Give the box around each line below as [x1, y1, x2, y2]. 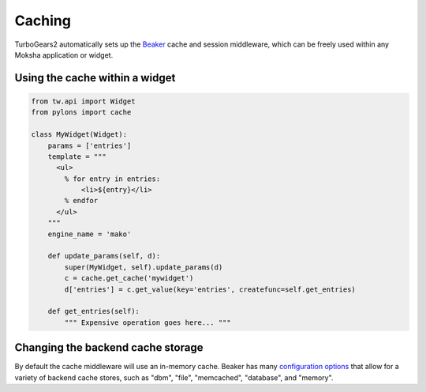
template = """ [47, 152, 106, 161]
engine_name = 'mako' [47, 229, 132, 239]
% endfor [64, 196, 99, 205]
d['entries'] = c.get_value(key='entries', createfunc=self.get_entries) [64, 285, 357, 294]
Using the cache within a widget [14, 71, 176, 85]
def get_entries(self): [47, 307, 140, 316]
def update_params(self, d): [47, 251, 161, 261]
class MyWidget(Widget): [31, 130, 128, 139]
